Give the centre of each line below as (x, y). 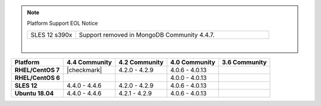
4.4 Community (89, 62)
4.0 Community (193, 62)
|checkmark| (84, 70)
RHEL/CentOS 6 (37, 78)
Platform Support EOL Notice (62, 23)
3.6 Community (244, 62)
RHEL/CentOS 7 (37, 70)
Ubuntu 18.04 (34, 94)
